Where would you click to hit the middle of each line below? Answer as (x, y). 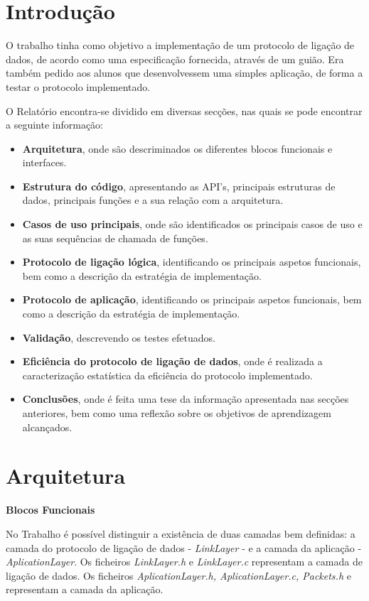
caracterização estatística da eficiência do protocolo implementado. (167, 375)
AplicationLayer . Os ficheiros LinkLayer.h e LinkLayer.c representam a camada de (184, 562)
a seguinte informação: (55, 125)
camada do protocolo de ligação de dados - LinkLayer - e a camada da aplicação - (184, 547)
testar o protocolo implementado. (78, 86)
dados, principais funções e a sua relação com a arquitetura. (153, 200)
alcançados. (47, 427)
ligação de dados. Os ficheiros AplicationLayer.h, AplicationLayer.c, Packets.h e (178, 575)
